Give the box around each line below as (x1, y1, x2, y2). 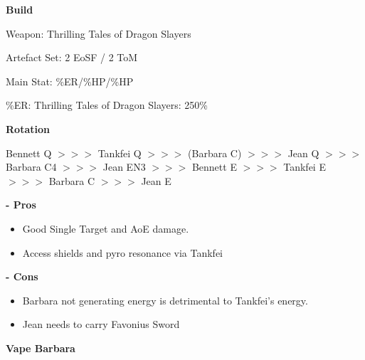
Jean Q (287, 145, 319, 160)
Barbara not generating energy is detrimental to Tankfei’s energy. (22, 292, 308, 307)
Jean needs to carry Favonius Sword (22, 317, 180, 332)
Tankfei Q (97, 145, 142, 160)
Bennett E (191, 159, 237, 174)
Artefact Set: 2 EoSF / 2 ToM (6, 50, 138, 65)
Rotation (6, 121, 50, 136)
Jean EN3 (102, 159, 146, 174)
